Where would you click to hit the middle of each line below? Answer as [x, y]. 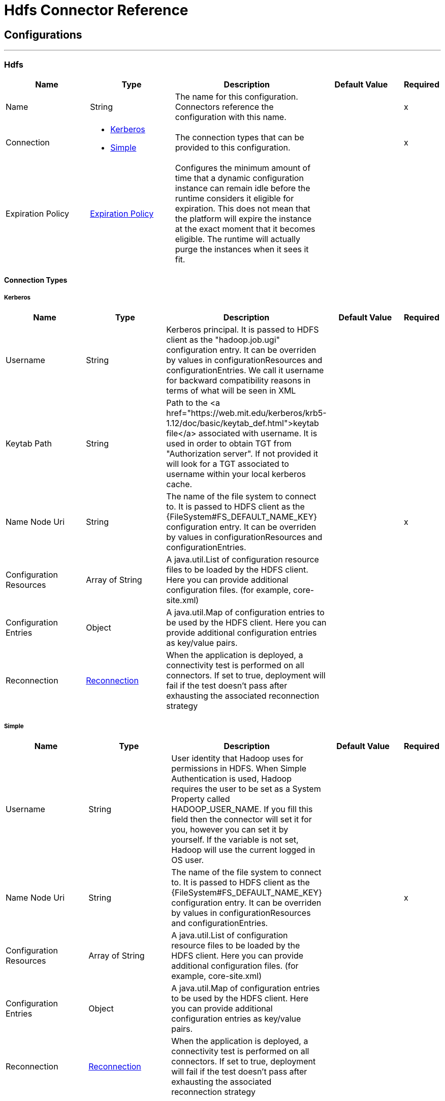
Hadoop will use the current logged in [243, 850]
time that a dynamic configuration [239, 178]
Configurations [43, 35]
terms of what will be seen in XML [231, 391]
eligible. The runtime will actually [238, 239]
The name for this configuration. [236, 96]
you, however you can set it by [230, 830]
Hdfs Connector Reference [96, 10]
